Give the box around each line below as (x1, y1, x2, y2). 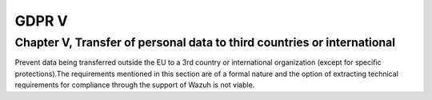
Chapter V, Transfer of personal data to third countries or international (14, 35, 396, 50)
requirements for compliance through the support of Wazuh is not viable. (14, 80, 255, 90)
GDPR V (14, 12, 68, 30)
